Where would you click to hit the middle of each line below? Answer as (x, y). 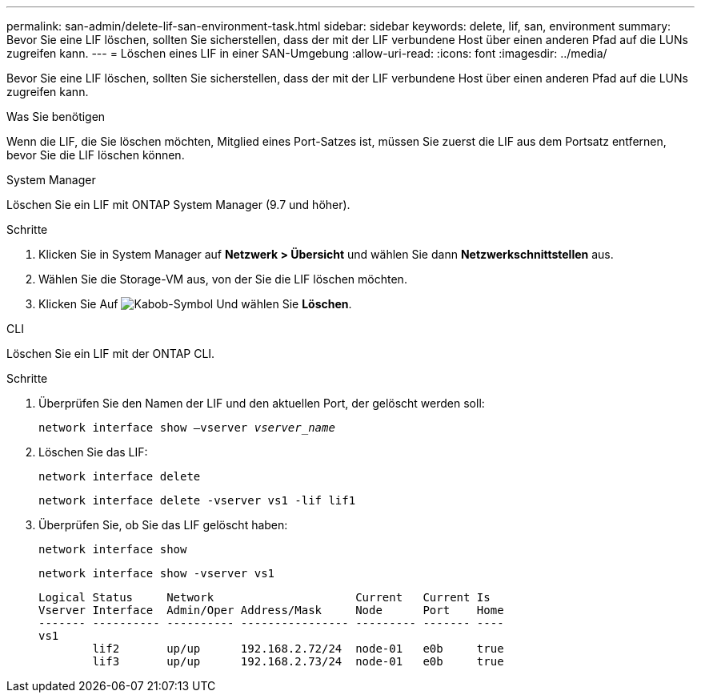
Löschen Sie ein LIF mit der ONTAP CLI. (111, 354)
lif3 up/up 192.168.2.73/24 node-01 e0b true (298, 661)
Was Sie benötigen (56, 116)
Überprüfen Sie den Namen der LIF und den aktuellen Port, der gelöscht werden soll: (262, 403)
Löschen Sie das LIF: (93, 452)
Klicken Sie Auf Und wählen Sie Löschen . (195, 304)
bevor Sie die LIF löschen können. (96, 155)
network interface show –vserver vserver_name (187, 428)
